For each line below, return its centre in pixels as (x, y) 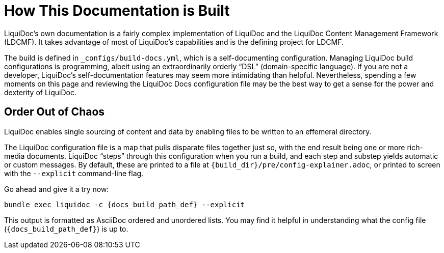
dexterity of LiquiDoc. (40, 92)
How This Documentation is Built (117, 11)
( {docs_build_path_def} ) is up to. (66, 229)
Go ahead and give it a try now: (57, 189)
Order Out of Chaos (55, 112)
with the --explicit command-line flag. (74, 173)
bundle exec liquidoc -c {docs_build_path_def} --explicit (125, 204)
